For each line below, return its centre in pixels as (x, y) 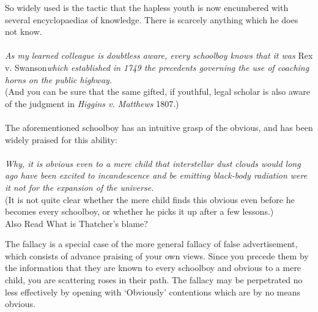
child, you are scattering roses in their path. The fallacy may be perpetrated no (154, 280)
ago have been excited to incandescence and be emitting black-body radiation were (156, 175)
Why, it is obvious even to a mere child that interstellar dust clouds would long (153, 163)
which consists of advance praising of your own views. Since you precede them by (157, 255)
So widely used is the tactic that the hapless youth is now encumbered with (147, 7)
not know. (24, 32)
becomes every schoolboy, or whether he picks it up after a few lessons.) (139, 211)
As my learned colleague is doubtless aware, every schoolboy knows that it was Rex (159, 55)
